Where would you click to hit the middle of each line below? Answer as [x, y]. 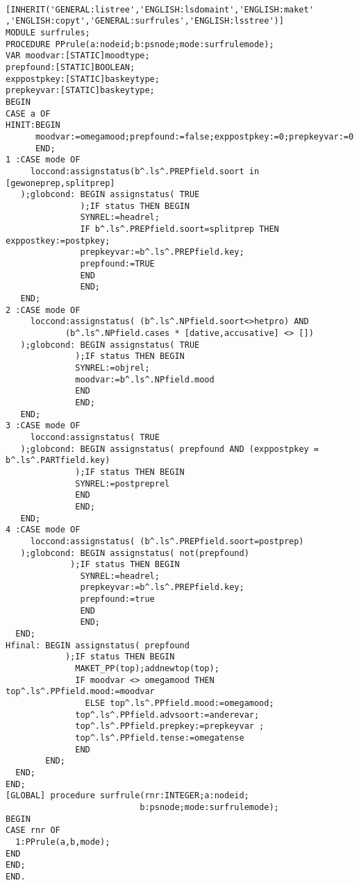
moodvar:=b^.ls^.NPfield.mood [145, 379]
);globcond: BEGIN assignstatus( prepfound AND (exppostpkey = [170, 449]
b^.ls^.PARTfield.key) [58, 461]
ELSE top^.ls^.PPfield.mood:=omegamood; [179, 703]
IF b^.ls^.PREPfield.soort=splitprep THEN [179, 229]
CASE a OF [28, 113]
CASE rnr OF [33, 831]
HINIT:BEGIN [33, 125]
